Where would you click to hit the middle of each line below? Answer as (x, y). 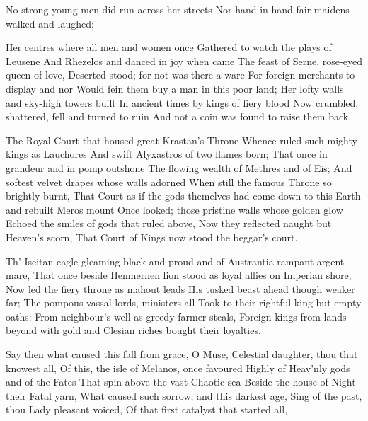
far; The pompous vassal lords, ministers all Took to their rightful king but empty (184, 302)
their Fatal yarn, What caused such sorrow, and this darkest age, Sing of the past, (184, 395)
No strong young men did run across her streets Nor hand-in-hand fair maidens (178, 9)
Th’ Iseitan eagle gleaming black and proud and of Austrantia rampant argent (175, 261)
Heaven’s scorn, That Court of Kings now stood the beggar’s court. (152, 237)
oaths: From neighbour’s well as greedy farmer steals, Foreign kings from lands (176, 316)
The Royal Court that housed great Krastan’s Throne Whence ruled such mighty (182, 140)
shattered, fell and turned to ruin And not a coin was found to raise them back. (179, 116)
